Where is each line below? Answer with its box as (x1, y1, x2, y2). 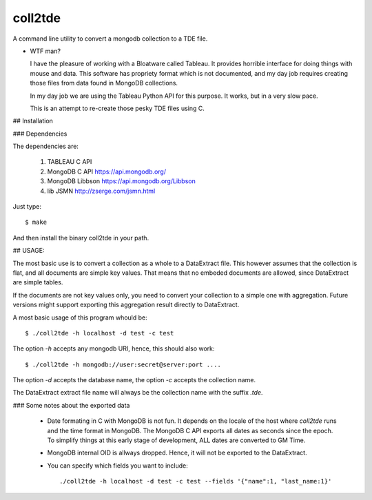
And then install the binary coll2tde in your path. (12, 233, 149, 242)
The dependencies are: (12, 142, 79, 151)
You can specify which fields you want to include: (47, 461, 189, 470)
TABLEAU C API (47, 158, 92, 166)
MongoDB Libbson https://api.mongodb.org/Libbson (47, 177, 196, 185)
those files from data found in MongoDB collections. (30, 79, 178, 87)
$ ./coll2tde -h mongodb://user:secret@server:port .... (25, 360, 222, 368)
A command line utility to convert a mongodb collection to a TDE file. (12, 34, 208, 43)
